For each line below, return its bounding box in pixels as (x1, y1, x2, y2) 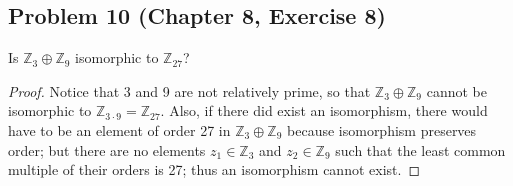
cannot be (426, 80, 487, 101)
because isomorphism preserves (287, 119, 477, 140)
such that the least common (335, 139, 506, 160)
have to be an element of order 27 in (8, 119, 231, 140)
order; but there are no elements (8, 139, 206, 160)
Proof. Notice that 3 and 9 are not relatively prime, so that (8, 80, 371, 101)
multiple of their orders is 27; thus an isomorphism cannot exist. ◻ (8, 159, 421, 180)
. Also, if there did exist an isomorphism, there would (160, 100, 488, 121)
